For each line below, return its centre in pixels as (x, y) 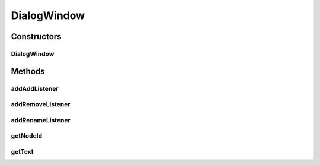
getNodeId (27, 136)
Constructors (36, 36)
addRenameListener (41, 120)
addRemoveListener (41, 104)
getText (22, 151)
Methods (28, 71)
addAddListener (35, 88)
